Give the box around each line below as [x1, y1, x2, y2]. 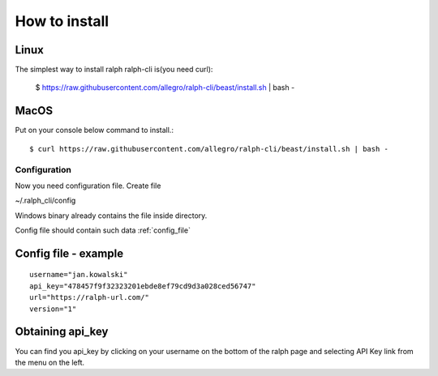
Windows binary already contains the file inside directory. [15, 211, 208, 220]
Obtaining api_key [15, 325, 109, 339]
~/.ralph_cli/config [15, 195, 76, 206]
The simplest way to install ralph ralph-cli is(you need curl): [15, 65, 213, 75]
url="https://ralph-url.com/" [29, 293, 150, 302]
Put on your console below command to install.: [15, 126, 174, 135]
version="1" [29, 304, 77, 314]
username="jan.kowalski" [29, 270, 128, 280]
